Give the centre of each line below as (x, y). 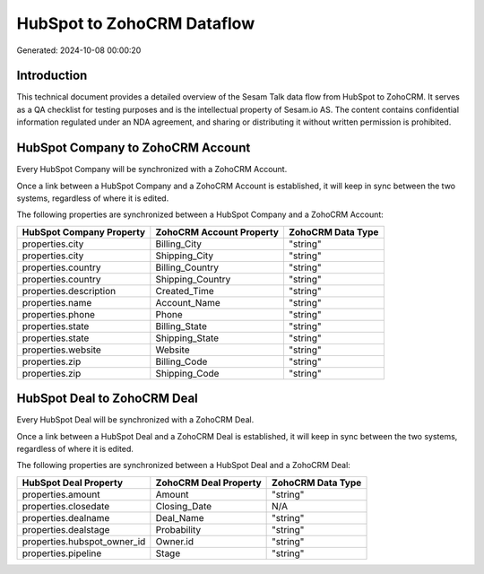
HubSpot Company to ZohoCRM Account (134, 148)
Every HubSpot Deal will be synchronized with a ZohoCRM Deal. (135, 420)
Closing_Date (184, 506)
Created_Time (185, 291)
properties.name (57, 302)
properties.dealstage (66, 529)
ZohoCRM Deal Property (208, 483)
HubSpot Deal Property (73, 483)
